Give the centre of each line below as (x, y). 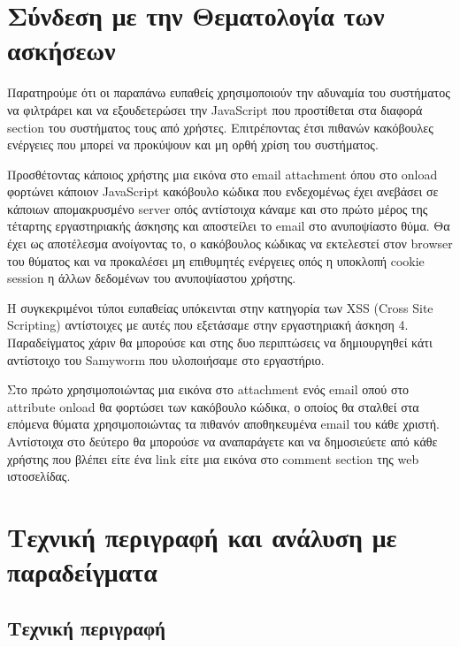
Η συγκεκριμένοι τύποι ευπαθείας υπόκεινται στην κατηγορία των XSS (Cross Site (220, 307)
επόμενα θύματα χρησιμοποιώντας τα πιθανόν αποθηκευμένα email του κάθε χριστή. (223, 424)
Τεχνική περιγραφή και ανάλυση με (202, 536)
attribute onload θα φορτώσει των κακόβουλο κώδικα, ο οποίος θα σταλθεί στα (213, 406)
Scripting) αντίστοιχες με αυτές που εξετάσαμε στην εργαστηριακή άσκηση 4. (208, 325)
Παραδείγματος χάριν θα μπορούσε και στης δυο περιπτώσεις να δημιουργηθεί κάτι (220, 343)
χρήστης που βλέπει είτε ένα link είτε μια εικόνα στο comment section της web (213, 458)
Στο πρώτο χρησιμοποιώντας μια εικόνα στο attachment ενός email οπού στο (208, 389)
